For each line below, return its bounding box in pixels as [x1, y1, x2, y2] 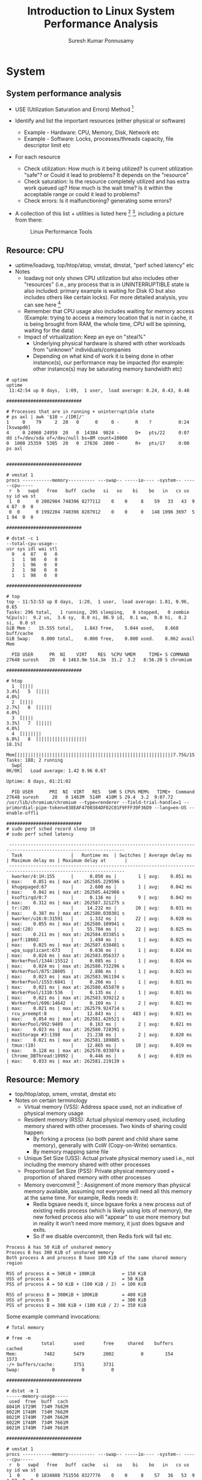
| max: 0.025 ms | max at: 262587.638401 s [6, 942, 125, 948]
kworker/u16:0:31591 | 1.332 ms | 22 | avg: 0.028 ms [11, 916, 192, 922]
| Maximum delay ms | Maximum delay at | [6, 857, 128, 864]
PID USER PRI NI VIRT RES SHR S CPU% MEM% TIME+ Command [11, 789, 195, 795]
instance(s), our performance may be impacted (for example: [32, 359, 185, 366]
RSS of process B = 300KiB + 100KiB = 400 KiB [6, 1292, 147, 1298]
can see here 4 [23, 300, 61, 308]
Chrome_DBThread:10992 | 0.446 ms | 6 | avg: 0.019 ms [11, 1053, 192, 1059]
